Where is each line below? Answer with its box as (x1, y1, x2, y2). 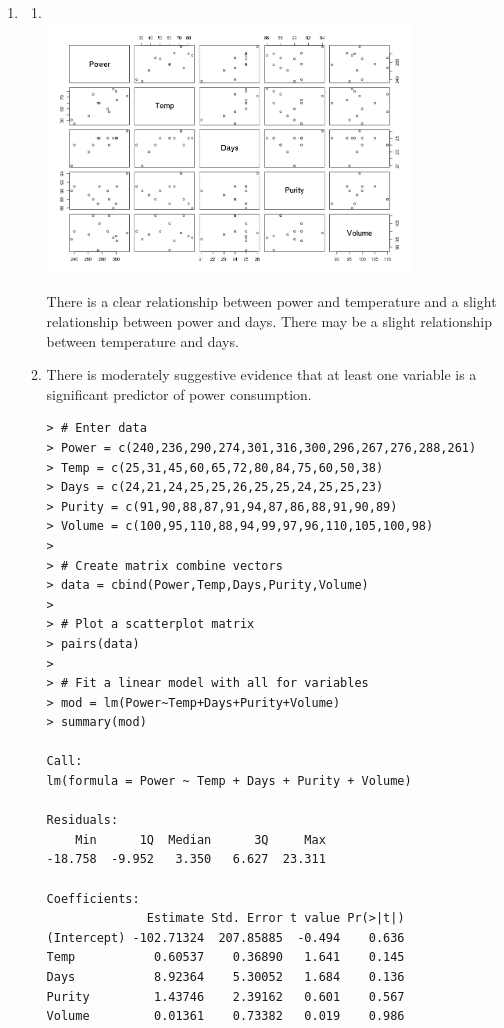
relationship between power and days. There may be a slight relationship (46, 311, 492, 332)
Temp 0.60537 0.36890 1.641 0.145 (46, 950, 405, 965)
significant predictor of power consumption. (46, 383, 312, 404)
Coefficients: (46, 891, 140, 906)
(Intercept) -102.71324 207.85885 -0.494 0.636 (46, 930, 405, 945)
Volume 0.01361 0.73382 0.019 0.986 (46, 1009, 405, 1024)
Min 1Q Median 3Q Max (75, 832, 326, 847)
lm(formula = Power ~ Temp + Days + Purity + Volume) (46, 774, 412, 789)
